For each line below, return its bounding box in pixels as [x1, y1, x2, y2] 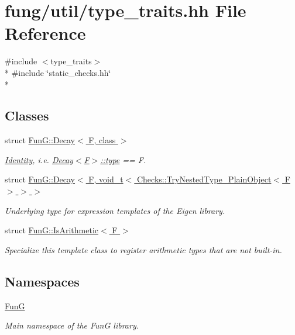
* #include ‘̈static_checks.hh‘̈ [5, 66, 111, 78]
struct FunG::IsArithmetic [5, 224, 98, 236]
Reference [5, 21, 86, 45]
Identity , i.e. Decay [5, 153, 73, 165]
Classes [5, 106, 49, 125]
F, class [88, 134, 116, 146]
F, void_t [88, 173, 124, 185]
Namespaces [5, 272, 80, 290]
